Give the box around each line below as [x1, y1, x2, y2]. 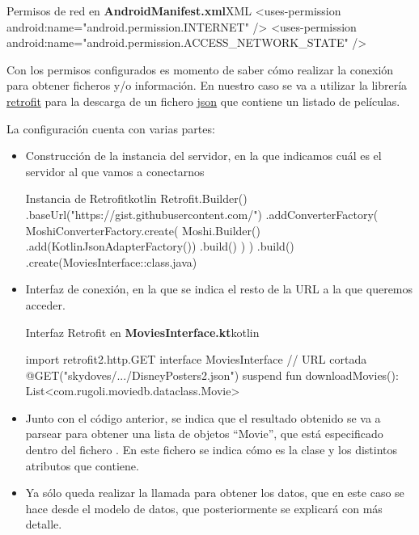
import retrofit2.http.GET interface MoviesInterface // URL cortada [25, 351, 367, 368]
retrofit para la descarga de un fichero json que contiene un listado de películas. [6, 92, 400, 109]
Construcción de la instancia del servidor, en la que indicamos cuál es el [25, 147, 382, 164]
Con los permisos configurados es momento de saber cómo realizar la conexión [6, 61, 394, 78]
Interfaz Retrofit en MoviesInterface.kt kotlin [25, 323, 260, 340]
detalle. [25, 516, 62, 533]
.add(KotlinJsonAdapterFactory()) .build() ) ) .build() [25, 238, 294, 255]
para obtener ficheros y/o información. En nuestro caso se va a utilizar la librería [6, 77, 408, 94]
